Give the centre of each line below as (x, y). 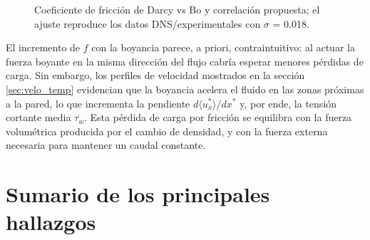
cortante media (38, 117)
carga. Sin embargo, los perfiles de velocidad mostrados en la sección (155, 75)
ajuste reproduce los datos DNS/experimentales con (148, 23)
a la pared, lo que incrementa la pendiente (98, 103)
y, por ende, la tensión (288, 103)
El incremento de (43, 47)
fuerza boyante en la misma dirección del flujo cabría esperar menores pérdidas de (185, 61)
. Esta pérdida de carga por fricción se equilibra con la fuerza (218, 117)
